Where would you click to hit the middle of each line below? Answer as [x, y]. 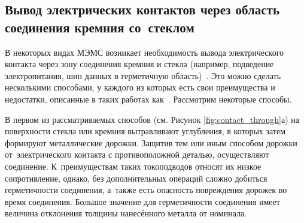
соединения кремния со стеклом [100, 27]
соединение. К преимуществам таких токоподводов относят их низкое [133, 166]
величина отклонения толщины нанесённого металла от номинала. [126, 213]
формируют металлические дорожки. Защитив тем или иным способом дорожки [151, 142]
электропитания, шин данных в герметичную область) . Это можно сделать [143, 75]
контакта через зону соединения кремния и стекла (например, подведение [139, 64]
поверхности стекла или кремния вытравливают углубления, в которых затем [145, 131]
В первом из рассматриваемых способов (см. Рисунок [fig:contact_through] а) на [152, 119]
